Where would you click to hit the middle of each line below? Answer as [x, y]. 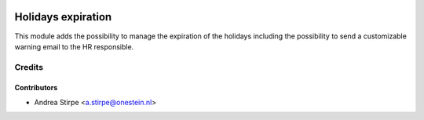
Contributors [36, 88]
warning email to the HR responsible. [74, 46]
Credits [29, 67]
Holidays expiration [63, 17]
